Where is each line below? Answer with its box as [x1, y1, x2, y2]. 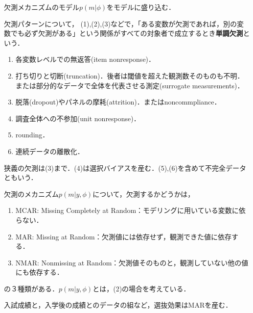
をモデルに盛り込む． [107, 2, 176, 12]
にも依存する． [15, 267, 64, 277]
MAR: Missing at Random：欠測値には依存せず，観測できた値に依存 [15, 231, 232, 241]
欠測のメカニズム [4, 188, 59, 199]
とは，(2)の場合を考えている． [92, 283, 190, 293]
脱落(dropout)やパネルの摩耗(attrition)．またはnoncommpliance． [15, 97, 221, 107]
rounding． [15, 130, 49, 140]
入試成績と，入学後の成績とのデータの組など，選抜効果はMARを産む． [4, 300, 232, 310]
